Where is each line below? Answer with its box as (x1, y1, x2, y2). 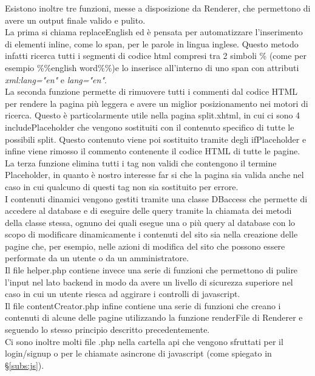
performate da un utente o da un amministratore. (5, 251, 189, 264)
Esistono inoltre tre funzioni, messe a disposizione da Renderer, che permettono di (5, 2, 311, 14)
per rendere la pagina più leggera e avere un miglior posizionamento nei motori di (5, 97, 308, 109)
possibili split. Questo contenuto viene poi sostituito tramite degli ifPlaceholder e (5, 132, 307, 145)
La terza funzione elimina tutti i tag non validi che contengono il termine (5, 156, 277, 169)
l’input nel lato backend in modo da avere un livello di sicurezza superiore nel (5, 275, 293, 288)
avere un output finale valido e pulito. (5, 13, 146, 26)
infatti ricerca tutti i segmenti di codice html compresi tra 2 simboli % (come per (5, 49, 307, 62)
